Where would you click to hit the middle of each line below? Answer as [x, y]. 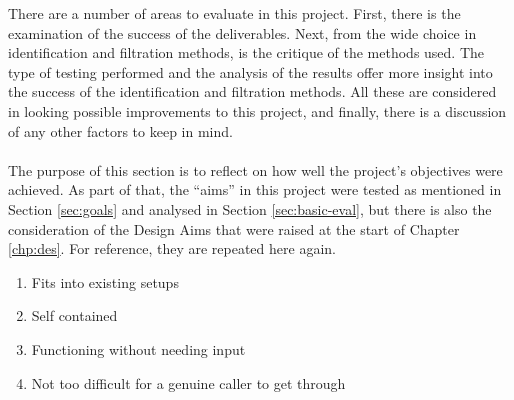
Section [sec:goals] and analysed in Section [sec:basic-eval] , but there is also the [250, 208]
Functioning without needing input [138, 348]
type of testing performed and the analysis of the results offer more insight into [250, 71]
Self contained [74, 315]
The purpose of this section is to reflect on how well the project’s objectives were [255, 169]
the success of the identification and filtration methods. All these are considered [252, 91]
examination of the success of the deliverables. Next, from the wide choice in [242, 32]
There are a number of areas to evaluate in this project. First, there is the [234, 13]
